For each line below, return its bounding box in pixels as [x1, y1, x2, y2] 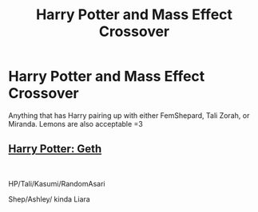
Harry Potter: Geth [8, 142, 102, 156]
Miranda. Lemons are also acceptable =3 [8, 119, 144, 128]
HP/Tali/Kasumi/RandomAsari [8, 179, 105, 188]
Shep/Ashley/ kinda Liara [8, 194, 90, 204]
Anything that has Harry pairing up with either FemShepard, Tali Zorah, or [8, 110, 250, 120]
